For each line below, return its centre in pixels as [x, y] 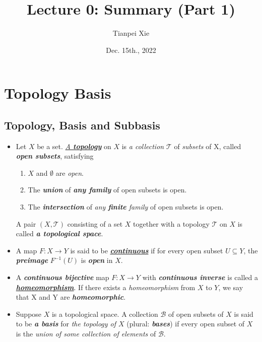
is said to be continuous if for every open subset [147, 250]
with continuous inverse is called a [200, 277]
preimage [32, 260]
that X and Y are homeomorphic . [71, 297]
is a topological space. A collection [105, 314]
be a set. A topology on [74, 146]
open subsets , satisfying [55, 156]
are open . [70, 173]
